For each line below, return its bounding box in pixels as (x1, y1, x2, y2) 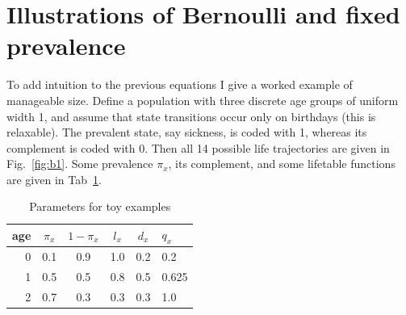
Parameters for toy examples (29, 198, 171, 215)
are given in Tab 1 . (6, 170, 102, 187)
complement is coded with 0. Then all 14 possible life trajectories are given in (6, 139, 390, 156)
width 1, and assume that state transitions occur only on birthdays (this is (6, 107, 376, 124)
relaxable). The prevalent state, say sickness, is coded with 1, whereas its (6, 124, 367, 141)
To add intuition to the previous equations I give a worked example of (6, 76, 353, 93)
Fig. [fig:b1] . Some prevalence (6, 155, 153, 172)
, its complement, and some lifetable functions (168, 155, 396, 172)
